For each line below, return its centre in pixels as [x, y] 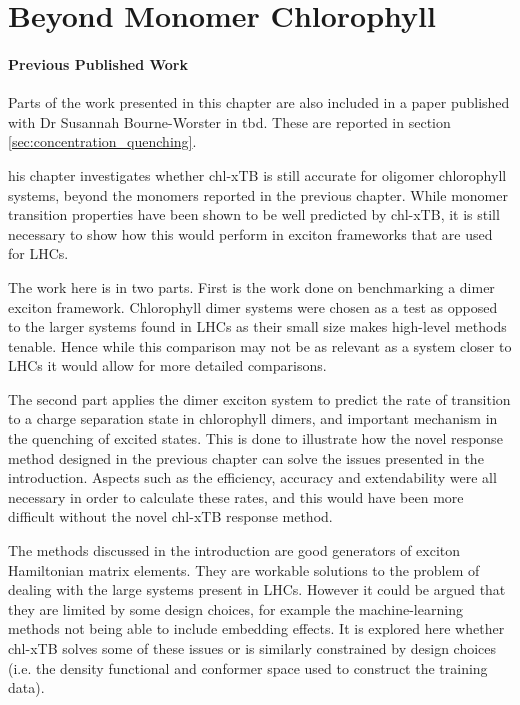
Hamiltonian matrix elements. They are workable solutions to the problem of [244, 569]
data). [26, 687]
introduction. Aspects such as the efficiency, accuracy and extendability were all [252, 477]
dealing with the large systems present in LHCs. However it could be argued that [257, 589]
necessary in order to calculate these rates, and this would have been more [236, 496]
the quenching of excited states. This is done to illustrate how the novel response [255, 438]
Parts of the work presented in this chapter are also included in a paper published [259, 102]
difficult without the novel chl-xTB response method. [170, 516]
